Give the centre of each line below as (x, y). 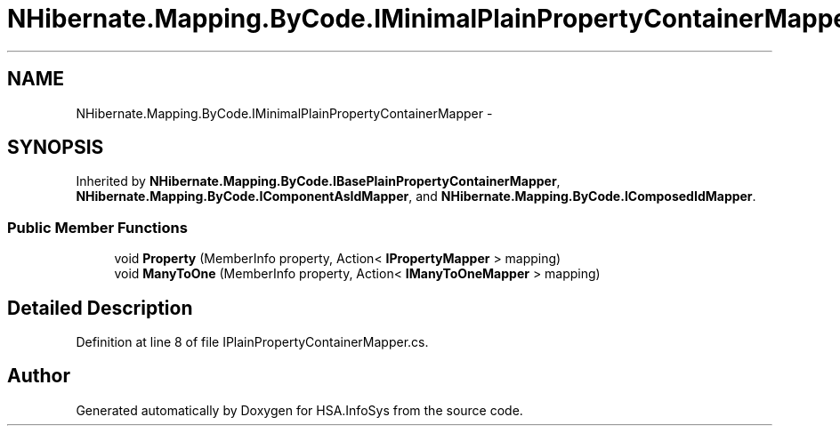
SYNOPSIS (56, 148)
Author (39, 376)
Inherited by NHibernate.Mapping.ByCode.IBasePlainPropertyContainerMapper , (318, 181)
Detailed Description (100, 308)
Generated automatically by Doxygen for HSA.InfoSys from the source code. (299, 410)
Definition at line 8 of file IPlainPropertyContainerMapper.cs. (252, 342)
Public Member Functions (97, 227)
